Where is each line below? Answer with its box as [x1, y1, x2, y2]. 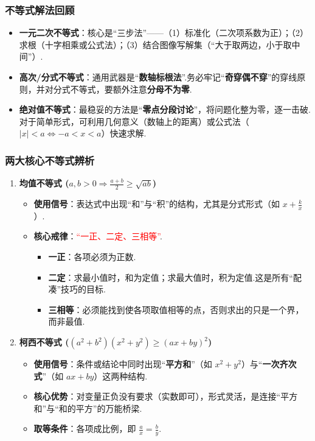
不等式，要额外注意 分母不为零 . [70, 82, 192, 95]
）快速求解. [101, 127, 147, 139]
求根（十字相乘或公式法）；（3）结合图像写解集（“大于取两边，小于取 [19, 38, 292, 51]
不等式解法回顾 [5, 2, 75, 17]
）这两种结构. [94, 369, 148, 382]
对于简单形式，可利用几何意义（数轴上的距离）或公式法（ [19, 115, 249, 127]
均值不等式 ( [19, 177, 69, 189]
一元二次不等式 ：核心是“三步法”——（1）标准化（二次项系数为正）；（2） [19, 26, 309, 39]
